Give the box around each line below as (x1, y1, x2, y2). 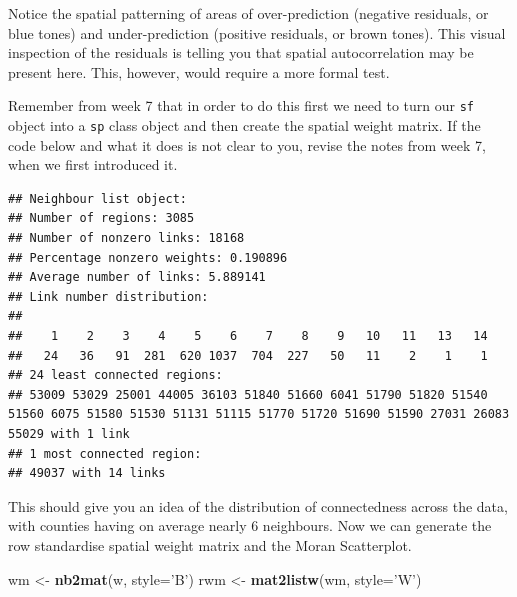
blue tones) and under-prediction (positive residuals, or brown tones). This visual (8, 22, 506, 43)
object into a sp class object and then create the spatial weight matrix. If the (8, 115, 481, 136)
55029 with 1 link (8, 427, 130, 441)
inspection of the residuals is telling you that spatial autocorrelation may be (8, 42, 474, 63)
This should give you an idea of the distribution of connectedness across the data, (8, 495, 508, 516)
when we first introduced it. (8, 154, 178, 175)
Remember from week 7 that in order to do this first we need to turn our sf (8, 95, 475, 116)
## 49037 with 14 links (8, 466, 166, 481)
